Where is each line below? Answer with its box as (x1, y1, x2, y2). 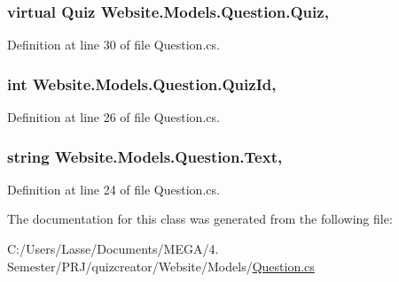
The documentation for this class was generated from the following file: (7, 210, 393, 228)
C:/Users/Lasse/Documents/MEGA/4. (7, 240, 219, 258)
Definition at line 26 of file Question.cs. (7, 108, 220, 126)
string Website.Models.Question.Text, (7, 145, 283, 167)
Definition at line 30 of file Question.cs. (7, 35, 220, 54)
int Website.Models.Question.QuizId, (7, 72, 277, 95)
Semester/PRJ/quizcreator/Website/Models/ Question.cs (7, 256, 315, 275)
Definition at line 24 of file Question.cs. (7, 179, 220, 198)
